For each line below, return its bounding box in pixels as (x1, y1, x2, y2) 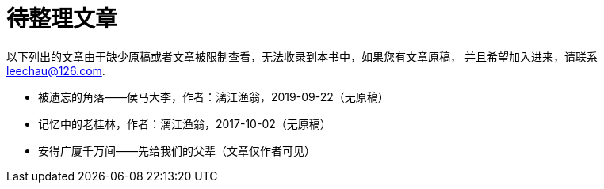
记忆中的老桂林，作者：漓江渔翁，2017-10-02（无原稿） (38, 116, 331, 130)
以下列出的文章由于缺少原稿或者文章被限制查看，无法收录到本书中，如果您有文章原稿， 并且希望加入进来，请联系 (6, 49, 598, 63)
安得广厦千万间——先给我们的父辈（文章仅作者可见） (38, 143, 315, 157)
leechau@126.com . (6, 63, 105, 77)
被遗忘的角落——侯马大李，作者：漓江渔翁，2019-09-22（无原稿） (38, 89, 389, 104)
